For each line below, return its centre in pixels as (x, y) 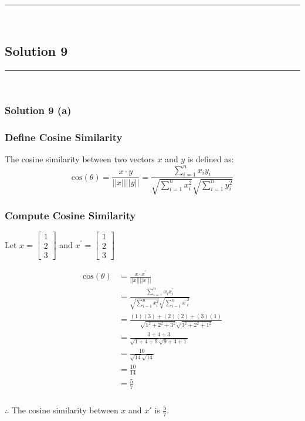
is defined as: (211, 159)
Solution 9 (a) (38, 110)
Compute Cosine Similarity (70, 215)
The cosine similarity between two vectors (80, 159)
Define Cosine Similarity (64, 137)
